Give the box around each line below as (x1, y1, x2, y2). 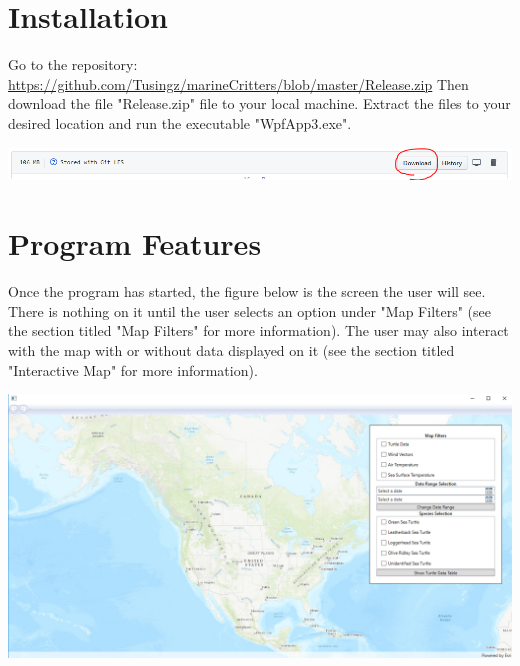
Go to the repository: (8, 54, 138, 75)
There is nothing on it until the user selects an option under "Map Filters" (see (8, 300, 491, 321)
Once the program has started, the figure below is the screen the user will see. (8, 281, 486, 302)
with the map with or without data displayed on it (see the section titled (8, 339, 455, 360)
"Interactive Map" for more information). (8, 359, 258, 380)
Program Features (8, 223, 262, 264)
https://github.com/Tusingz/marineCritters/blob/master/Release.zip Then (8, 73, 469, 94)
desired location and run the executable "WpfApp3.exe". (8, 112, 352, 133)
